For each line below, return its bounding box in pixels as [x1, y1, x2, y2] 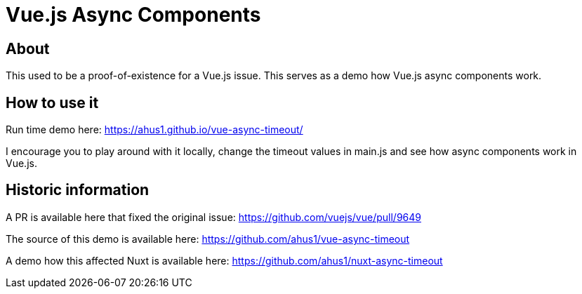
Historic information [6, 181, 150, 199]
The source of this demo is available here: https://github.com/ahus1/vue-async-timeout [6, 232, 410, 245]
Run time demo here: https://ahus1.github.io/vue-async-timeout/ [6, 123, 303, 136]
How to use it [6, 93, 99, 112]
